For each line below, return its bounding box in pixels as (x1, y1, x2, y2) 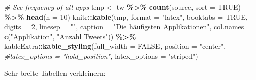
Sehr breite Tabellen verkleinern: (4, 67, 106, 78)
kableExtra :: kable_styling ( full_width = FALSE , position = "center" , (4, 41, 226, 51)
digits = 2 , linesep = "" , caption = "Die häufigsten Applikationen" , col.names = (4, 21, 252, 32)
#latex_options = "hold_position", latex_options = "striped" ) (4, 50, 198, 61)
